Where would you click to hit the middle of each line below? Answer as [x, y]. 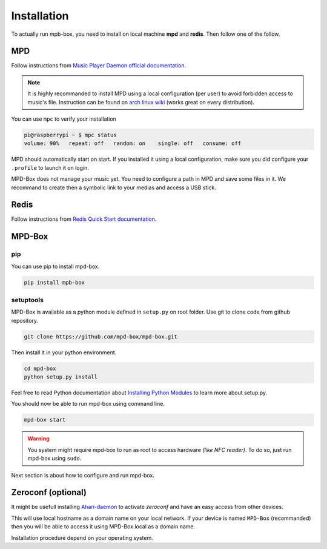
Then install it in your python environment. [64, 352]
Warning [38, 439]
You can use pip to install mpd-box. [55, 266]
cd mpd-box [40, 368]
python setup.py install [61, 377]
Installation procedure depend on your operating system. [82, 537]
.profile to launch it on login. [50, 167]
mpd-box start [45, 420]
